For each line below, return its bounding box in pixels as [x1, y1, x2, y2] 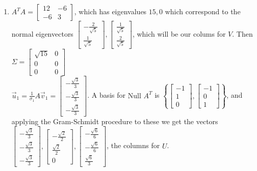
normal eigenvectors [11, 28, 73, 39]
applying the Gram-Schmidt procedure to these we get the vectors [11, 116, 218, 126]
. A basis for [87, 90, 126, 100]
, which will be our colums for [132, 28, 226, 39]
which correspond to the [165, 6, 241, 16]
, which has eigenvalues [74, 6, 147, 16]
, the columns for [107, 140, 160, 151]
